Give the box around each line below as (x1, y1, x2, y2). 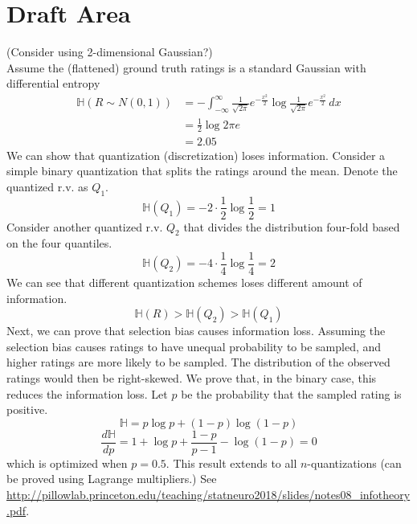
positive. (6, 401, 48, 418)
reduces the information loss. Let (6, 385, 168, 402)
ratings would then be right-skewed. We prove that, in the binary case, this (6, 369, 377, 386)
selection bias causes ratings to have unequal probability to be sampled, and (6, 338, 382, 354)
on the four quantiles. (6, 235, 112, 252)
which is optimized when (6, 454, 128, 471)
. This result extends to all (166, 454, 297, 471)
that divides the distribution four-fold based (183, 218, 400, 235)
